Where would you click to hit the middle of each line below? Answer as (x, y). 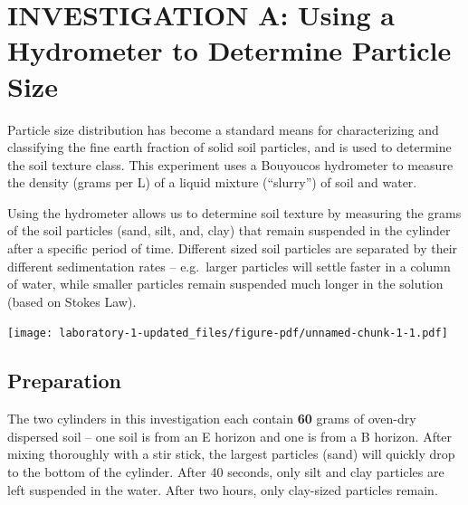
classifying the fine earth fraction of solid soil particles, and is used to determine (229, 147)
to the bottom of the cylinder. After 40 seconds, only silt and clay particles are (226, 472)
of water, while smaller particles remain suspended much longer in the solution (225, 284)
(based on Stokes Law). (72, 301)
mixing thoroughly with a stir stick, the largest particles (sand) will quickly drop (231, 454)
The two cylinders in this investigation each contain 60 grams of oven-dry (212, 419)
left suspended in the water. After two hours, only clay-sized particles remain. (223, 489)
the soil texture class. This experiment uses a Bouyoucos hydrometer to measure (230, 164)
